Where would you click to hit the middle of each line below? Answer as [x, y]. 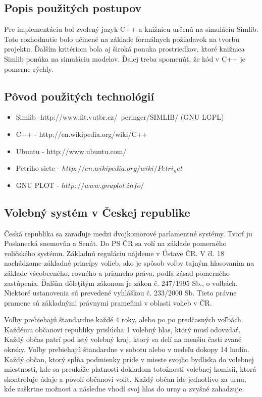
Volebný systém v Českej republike [97, 212]
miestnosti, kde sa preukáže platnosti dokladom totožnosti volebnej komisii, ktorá [130, 369]
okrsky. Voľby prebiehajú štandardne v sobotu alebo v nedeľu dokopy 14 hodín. [127, 349]
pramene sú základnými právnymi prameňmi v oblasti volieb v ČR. [108, 302]
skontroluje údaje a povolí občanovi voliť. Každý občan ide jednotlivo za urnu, [125, 379]
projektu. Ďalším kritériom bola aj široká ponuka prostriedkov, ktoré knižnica [124, 49]
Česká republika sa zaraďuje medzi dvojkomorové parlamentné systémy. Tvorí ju [128, 233]
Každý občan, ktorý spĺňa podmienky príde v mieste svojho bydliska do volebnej [129, 359]
